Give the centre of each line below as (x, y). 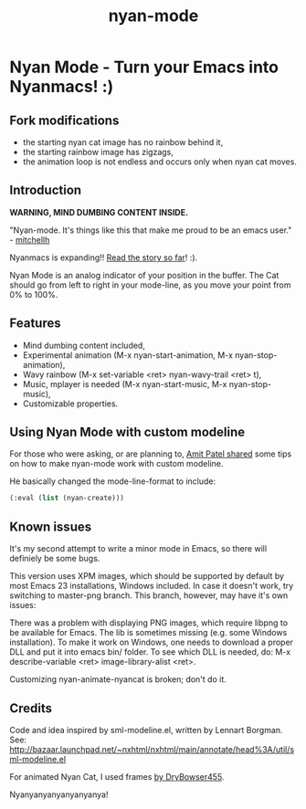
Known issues (51, 526)
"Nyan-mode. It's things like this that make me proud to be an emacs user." (151, 230)
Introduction (46, 190)
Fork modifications (64, 120)
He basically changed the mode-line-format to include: (113, 481)
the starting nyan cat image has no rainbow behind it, (123, 142)
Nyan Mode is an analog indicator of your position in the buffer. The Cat (144, 275)
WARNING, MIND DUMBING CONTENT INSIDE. (99, 212)
